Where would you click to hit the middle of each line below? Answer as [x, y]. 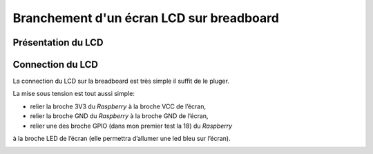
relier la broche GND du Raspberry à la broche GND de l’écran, [119, 116]
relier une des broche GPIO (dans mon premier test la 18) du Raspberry [131, 126]
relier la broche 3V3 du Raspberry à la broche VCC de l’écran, [118, 106]
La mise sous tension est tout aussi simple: [74, 94]
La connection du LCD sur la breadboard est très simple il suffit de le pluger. [121, 81]
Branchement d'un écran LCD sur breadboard [146, 18]
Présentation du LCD [58, 42]
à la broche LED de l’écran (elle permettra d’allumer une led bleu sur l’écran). [122, 139]
